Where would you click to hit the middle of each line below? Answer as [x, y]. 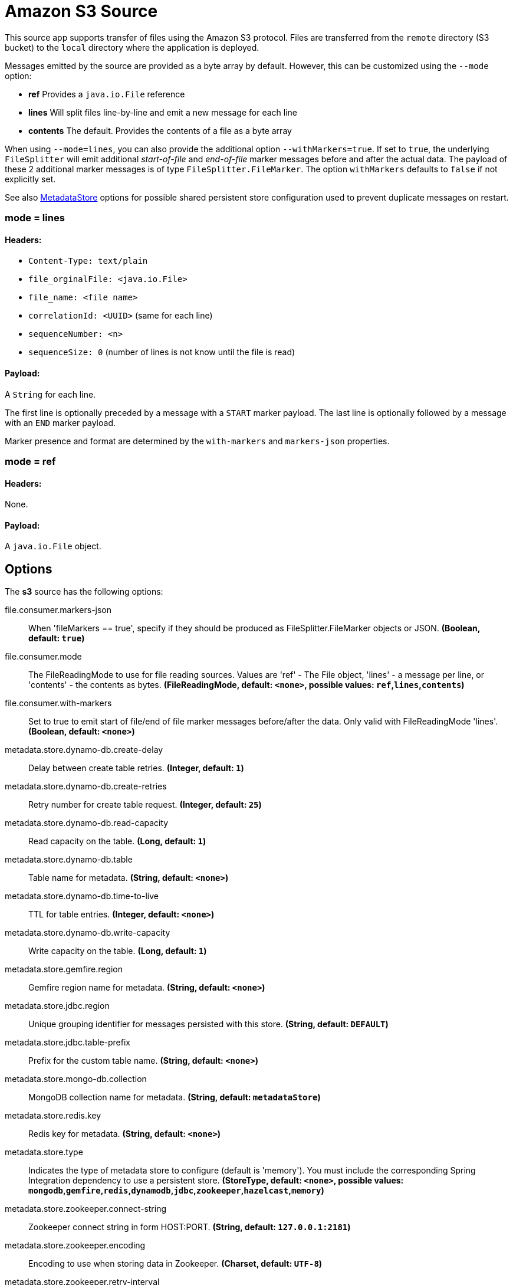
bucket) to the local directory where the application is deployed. [132, 47]
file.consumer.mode [43, 657]
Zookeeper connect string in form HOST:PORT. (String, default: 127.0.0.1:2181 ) [190, 1227]
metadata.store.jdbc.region [57, 1006]
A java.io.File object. [53, 546]
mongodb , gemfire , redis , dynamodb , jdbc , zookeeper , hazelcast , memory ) [176, 1191]
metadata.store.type [44, 1152]
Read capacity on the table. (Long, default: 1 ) [117, 841]
